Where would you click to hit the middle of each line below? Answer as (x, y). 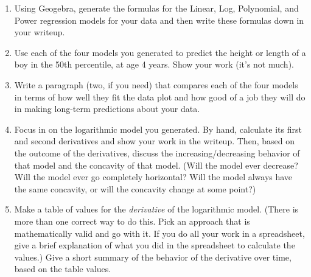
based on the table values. (63, 269)
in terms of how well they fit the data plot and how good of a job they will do (160, 96)
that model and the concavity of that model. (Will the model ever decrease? (156, 165)
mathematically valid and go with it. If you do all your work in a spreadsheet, (159, 233)
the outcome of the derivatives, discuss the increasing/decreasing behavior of (157, 153)
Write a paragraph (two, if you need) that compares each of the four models (156, 84)
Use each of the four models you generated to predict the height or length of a (160, 52)
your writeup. (40, 32)
